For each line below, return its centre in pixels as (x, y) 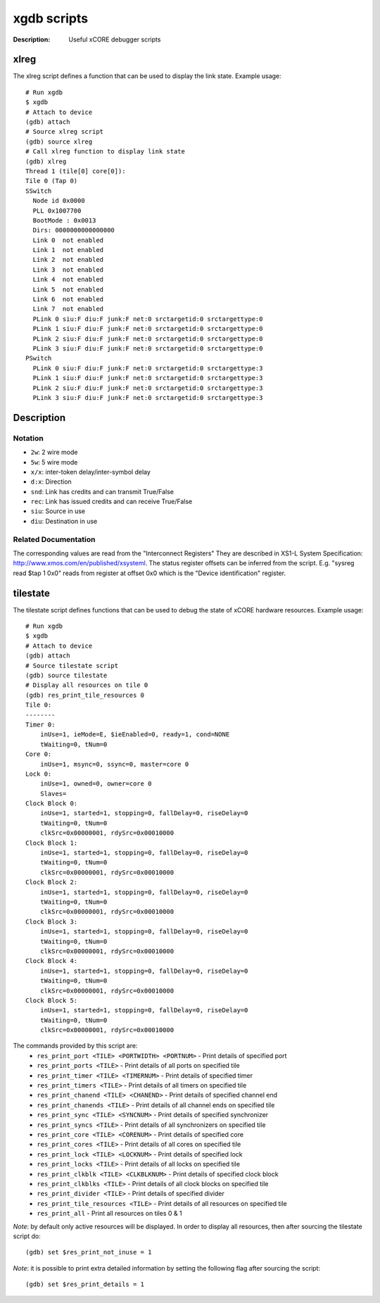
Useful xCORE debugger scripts (115, 39)
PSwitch (39, 358)
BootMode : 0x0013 (64, 220)
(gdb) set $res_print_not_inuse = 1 (89, 1252)
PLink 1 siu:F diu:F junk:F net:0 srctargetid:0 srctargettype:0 (148, 329)
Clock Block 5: (52, 1000)
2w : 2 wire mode (54, 452)
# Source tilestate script (72, 666)
